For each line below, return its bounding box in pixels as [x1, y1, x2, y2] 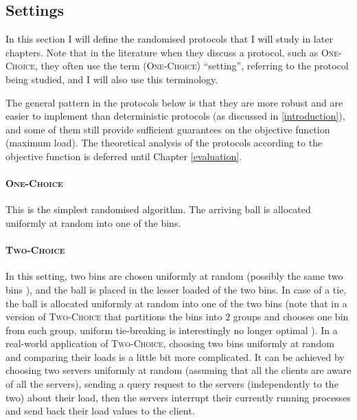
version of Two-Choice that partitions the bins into [5, 309, 222, 324]
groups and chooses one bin [233, 309, 349, 324]
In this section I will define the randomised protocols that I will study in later [5, 32, 333, 46]
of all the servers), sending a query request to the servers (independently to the [5, 377, 338, 391]
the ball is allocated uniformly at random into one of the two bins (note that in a [5, 296, 347, 310]
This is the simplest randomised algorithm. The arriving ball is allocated [5, 202, 311, 217]
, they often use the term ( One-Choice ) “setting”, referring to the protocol [35, 58, 349, 73]
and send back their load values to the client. [5, 404, 195, 418]
